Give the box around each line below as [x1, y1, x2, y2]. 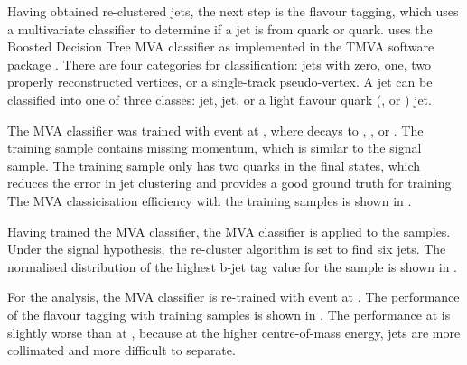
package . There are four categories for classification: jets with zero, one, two [7, 54, 432, 73]
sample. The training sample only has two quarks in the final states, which [7, 155, 421, 174]
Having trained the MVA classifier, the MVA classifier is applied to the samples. [7, 221, 451, 240]
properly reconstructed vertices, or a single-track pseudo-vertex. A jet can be [7, 72, 433, 91]
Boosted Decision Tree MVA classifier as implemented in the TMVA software [7, 37, 434, 56]
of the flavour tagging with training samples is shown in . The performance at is [7, 304, 451, 323]
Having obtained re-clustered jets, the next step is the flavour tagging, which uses [7, 2, 459, 20]
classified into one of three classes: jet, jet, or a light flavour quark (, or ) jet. [7, 89, 432, 108]
